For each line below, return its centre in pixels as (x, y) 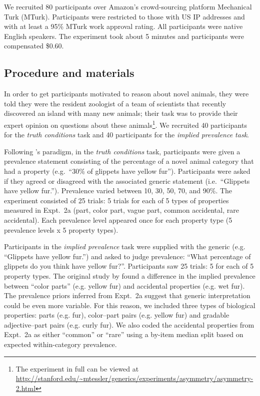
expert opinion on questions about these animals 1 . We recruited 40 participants (125, 124)
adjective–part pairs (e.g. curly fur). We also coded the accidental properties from (129, 324)
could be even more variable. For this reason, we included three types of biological (130, 305)
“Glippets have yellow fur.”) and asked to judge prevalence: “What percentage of (127, 256)
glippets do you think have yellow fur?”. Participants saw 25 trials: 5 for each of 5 (129, 266)
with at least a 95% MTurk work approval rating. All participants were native (123, 26)
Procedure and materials (69, 73)
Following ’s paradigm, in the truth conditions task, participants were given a (122, 151)
